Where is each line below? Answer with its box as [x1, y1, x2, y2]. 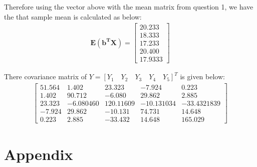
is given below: [180, 71, 225, 82]
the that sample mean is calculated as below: [4, 11, 142, 22]
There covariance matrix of [4, 71, 87, 82]
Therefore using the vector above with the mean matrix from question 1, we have [4, 2, 253, 12]
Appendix [4, 144, 73, 164]
